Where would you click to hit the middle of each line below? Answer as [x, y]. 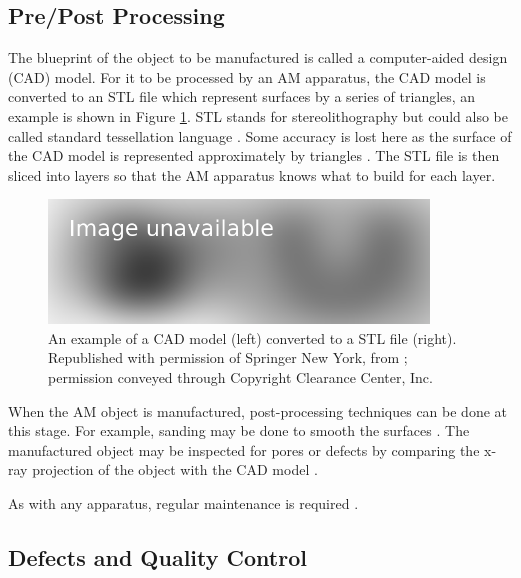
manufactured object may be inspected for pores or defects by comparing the [244, 449]
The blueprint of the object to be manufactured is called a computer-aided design [258, 57]
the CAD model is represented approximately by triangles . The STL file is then [254, 155]
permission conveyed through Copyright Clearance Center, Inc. [240, 376]
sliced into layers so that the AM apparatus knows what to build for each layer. [252, 174]
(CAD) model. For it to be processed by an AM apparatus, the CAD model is [247, 76]
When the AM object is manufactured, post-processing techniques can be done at [258, 410]
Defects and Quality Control [157, 556]
